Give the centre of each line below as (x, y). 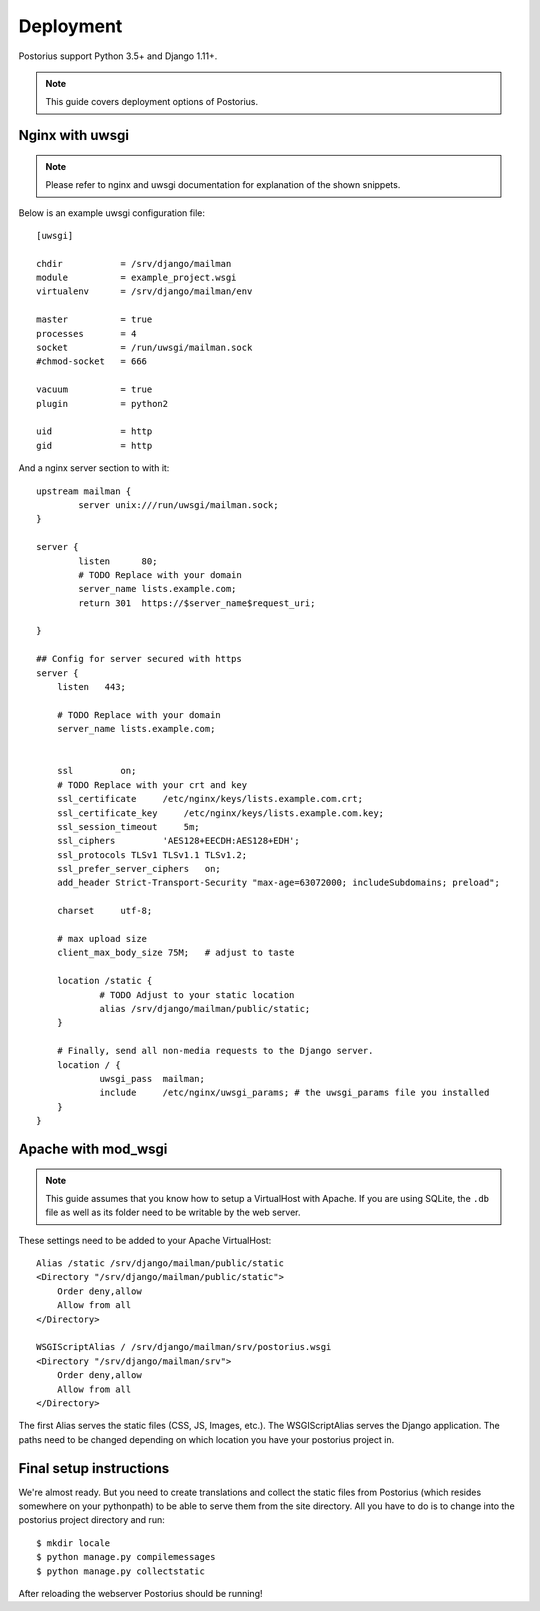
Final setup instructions (94, 1468)
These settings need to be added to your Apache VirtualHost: (145, 1240)
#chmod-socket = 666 (92, 361)
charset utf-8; (104, 911)
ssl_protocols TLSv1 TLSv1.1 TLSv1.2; (152, 854)
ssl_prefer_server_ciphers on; (139, 869)
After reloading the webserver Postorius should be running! (140, 1594)
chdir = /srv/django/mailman (134, 263)
